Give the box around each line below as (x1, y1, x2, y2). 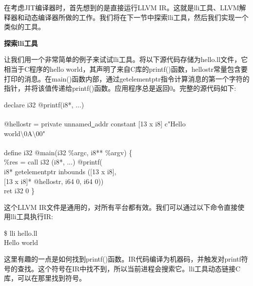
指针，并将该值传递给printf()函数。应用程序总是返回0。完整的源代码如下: (4, 83, 236, 93)
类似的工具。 (4, 21, 45, 32)
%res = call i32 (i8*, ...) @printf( (4, 157, 102, 167)
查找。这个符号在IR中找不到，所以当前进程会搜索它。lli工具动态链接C (17, 263, 241, 273)
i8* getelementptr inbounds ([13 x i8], (4, 166, 117, 176)
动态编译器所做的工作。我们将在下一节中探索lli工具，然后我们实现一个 (24, 12, 249, 22)
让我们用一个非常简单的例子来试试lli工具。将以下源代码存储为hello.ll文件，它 (4, 54, 248, 64)
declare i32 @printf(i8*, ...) (4, 99, 84, 109)
